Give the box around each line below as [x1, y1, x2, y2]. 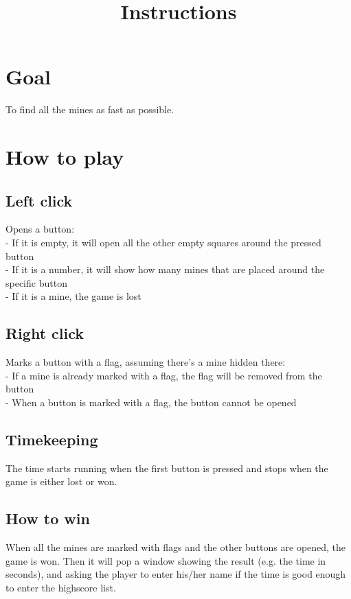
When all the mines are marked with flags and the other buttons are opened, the [5, 540, 346, 554]
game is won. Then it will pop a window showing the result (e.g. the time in [5, 553, 326, 567]
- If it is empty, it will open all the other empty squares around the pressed [5, 235, 321, 250]
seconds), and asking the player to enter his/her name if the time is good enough [5, 567, 346, 581]
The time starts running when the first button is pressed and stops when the [5, 460, 328, 475]
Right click [5, 322, 84, 344]
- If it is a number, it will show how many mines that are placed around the [5, 262, 325, 277]
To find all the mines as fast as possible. [5, 102, 174, 117]
